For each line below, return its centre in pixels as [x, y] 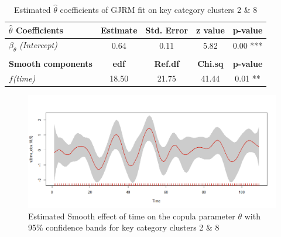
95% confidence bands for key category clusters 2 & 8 [124, 227]
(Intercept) [38, 45]
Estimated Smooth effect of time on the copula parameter [132, 216]
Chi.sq [210, 63]
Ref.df [167, 63]
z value [210, 30]
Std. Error [167, 30]
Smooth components [51, 63]
